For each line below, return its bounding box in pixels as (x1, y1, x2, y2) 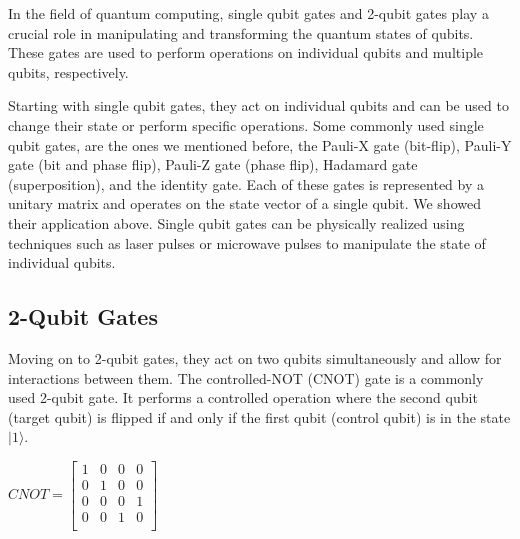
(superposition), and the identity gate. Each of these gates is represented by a (8, 173, 484, 194)
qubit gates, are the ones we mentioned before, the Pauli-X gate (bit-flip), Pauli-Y (8, 134, 512, 155)
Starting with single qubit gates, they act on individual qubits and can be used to (8, 95, 509, 116)
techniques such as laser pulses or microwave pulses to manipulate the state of (8, 232, 486, 253)
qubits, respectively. (8, 61, 129, 82)
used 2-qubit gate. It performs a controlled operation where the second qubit (8, 387, 478, 408)
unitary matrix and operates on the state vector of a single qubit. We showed (8, 193, 481, 214)
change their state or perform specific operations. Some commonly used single (8, 114, 484, 135)
